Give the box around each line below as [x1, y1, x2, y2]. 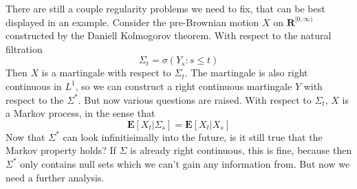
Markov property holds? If [6, 143, 116, 157]
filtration [6, 41, 43, 56]
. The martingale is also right [184, 65, 308, 80]
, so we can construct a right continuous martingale [75, 78, 292, 93]
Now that [6, 129, 45, 144]
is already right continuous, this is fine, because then [130, 143, 352, 157]
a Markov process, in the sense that [6, 106, 155, 120]
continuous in [6, 78, 62, 93]
